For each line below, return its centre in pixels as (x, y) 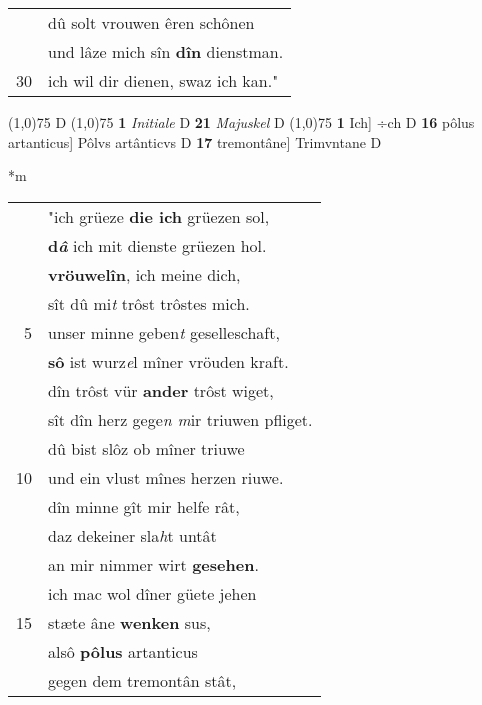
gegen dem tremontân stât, (142, 680)
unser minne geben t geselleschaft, (164, 332)
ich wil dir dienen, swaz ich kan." (163, 80)
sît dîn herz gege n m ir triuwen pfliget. (180, 419)
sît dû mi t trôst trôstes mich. (149, 303)
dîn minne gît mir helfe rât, (144, 506)
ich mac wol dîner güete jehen (152, 593)
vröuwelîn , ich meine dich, (144, 274)
